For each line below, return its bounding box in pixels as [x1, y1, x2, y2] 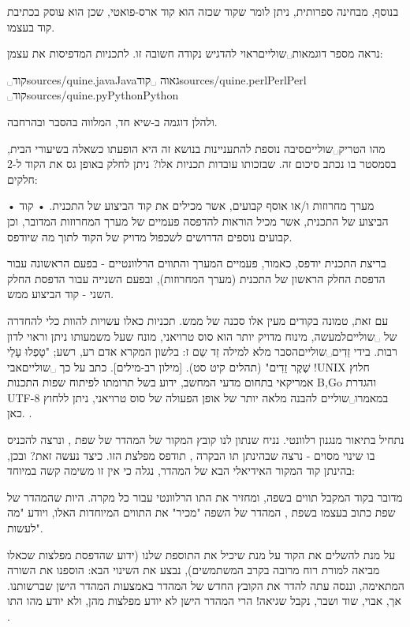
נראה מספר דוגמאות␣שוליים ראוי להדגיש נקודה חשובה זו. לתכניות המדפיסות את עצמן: [7, 45, 383, 62]
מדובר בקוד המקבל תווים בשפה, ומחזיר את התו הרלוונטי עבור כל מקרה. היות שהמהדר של [7, 488, 403, 505]
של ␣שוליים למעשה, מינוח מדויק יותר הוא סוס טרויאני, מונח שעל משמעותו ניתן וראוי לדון [7, 327, 397, 344]
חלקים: [7, 170, 38, 187]
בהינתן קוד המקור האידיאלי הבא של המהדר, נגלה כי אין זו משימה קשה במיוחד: [7, 462, 355, 479]
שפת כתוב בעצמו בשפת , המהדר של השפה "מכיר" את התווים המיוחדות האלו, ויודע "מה [7, 504, 396, 521]
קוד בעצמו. [7, 18, 55, 35]
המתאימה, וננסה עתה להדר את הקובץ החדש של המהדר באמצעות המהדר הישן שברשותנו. [7, 577, 404, 593]
